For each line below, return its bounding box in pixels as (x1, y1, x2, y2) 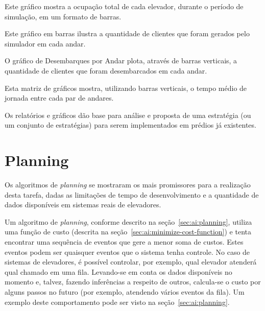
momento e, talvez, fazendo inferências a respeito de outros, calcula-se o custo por (5, 276, 261, 287)
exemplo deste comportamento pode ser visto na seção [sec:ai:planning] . (5, 296, 230, 307)
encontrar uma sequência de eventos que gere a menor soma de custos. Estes (5, 236, 244, 247)
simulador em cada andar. (5, 38, 86, 49)
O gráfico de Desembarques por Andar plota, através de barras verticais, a (5, 55, 237, 66)
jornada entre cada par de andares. (5, 92, 114, 103)
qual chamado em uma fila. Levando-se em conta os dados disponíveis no (5, 266, 232, 277)
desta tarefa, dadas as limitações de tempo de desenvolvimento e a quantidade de (5, 189, 259, 200)
